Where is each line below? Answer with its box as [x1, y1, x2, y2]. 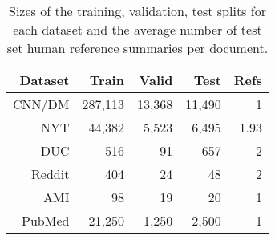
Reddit [31, 165, 70, 183]
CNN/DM [13, 95, 70, 113]
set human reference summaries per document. [6, 39, 269, 57]
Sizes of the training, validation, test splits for [9, 2, 266, 20]
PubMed [22, 211, 70, 230]
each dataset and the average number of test [13, 20, 262, 39]
